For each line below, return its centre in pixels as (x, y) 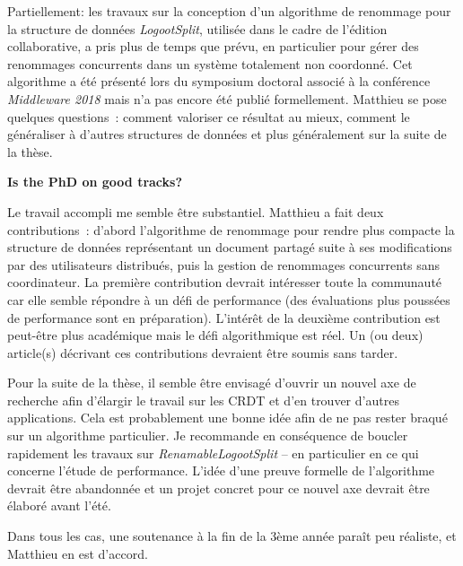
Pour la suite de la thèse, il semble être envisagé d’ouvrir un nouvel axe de (212, 383)
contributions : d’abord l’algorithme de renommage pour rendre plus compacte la (231, 229)
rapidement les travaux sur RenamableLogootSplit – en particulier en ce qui (213, 453)
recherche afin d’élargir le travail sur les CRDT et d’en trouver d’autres (203, 400)
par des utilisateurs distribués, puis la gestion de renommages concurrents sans (224, 264)
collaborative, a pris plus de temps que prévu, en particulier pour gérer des (213, 46)
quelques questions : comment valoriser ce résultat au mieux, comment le (209, 116)
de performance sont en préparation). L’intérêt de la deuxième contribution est (224, 317)
